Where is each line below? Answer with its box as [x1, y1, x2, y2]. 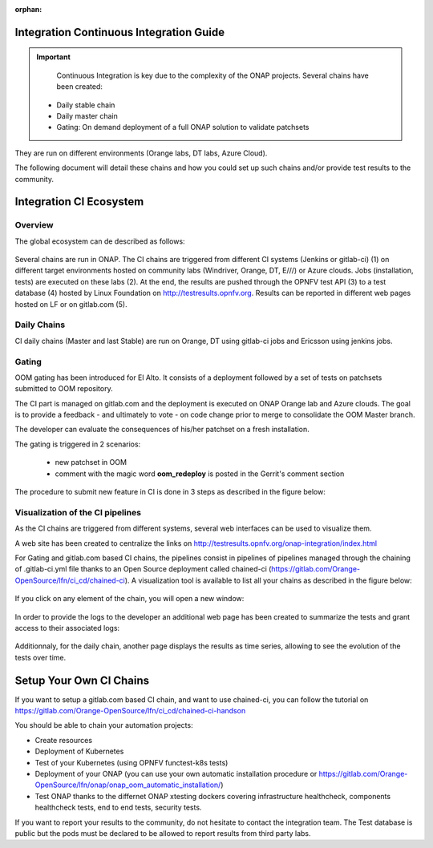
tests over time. [14, 652, 67, 662]
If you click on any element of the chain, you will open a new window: [14, 594, 245, 604]
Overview [14, 220, 54, 231]
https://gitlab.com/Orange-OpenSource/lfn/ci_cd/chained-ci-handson [14, 706, 246, 715]
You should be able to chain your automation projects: [14, 721, 193, 730]
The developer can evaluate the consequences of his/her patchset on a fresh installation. [14, 425, 310, 434]
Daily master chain [56, 111, 118, 120]
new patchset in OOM [55, 458, 127, 467]
